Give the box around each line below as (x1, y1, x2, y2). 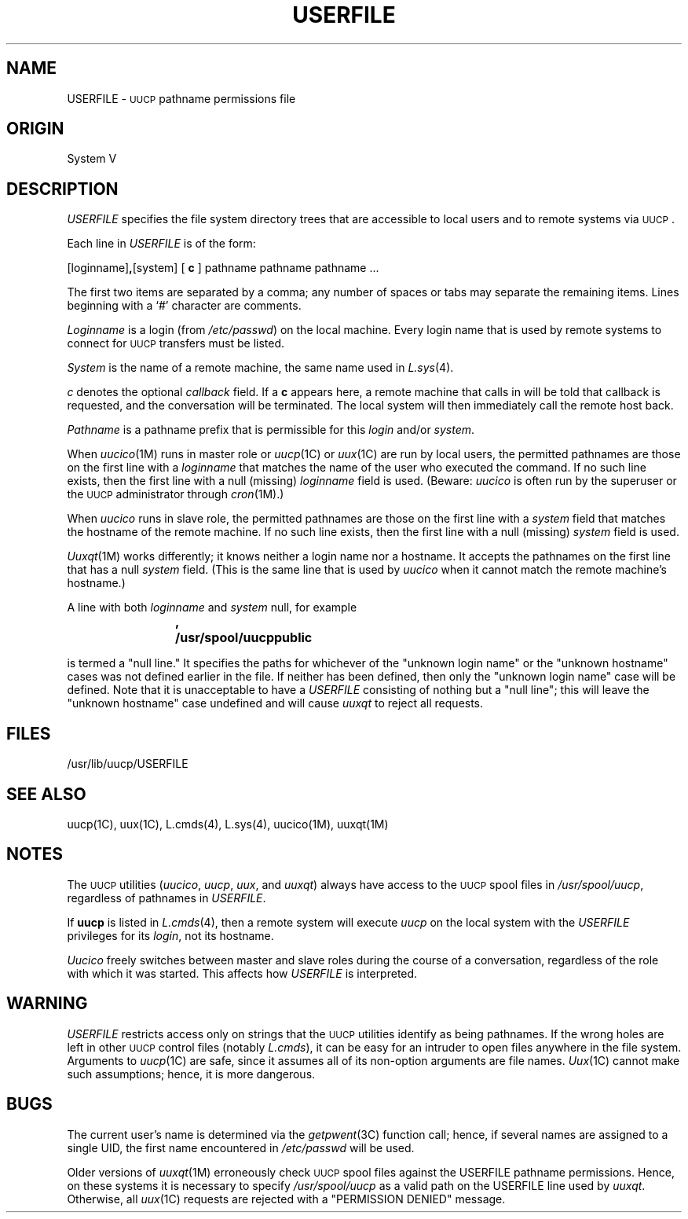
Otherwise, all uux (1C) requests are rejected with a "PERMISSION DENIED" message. (67, 1191, 506, 1206)
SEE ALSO (6, 784, 86, 804)
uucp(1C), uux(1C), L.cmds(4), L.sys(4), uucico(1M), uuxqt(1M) (67, 817, 389, 831)
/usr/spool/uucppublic (175, 630, 313, 646)
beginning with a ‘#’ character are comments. (67, 299, 302, 313)
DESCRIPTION (6, 178, 119, 199)
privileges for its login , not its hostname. (67, 928, 274, 942)
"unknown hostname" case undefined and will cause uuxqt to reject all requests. (67, 696, 484, 710)
